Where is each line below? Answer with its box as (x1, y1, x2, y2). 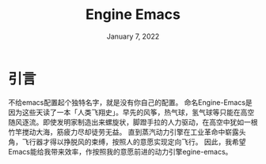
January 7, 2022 (106, 32, 160, 41)
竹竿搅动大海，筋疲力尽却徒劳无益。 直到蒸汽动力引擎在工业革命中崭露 (8, 127, 239, 136)
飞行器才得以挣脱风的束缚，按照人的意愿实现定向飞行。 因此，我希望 (21, 136, 246, 147)
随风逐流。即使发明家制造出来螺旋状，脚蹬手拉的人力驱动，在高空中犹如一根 (8, 117, 258, 127)
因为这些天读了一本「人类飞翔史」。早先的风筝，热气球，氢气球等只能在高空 (8, 107, 255, 117)
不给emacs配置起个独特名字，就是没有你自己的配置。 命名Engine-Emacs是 (8, 97, 253, 107)
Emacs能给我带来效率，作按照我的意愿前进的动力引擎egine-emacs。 (8, 147, 233, 156)
